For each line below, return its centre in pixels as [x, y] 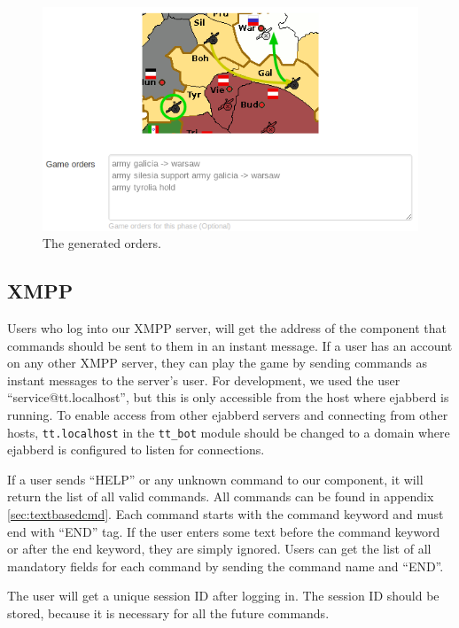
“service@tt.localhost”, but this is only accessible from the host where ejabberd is [228, 397]
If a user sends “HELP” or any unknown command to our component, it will [215, 479]
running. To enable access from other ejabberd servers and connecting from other [228, 414]
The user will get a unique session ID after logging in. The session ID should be [223, 596]
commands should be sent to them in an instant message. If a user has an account [230, 345]
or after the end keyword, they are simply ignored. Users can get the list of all [219, 549]
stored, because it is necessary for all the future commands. [168, 612]
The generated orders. [102, 243]
